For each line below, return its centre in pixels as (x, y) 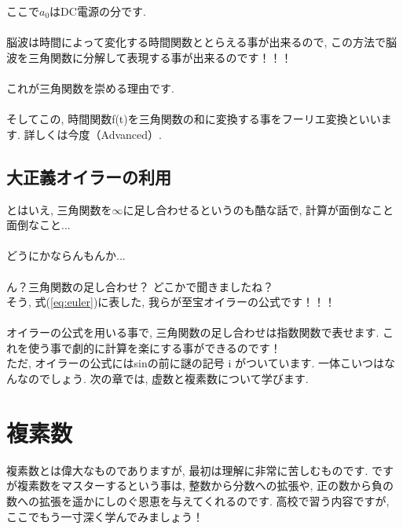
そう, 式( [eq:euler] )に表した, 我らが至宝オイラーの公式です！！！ (171, 302)
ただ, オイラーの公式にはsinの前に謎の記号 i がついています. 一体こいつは (196, 363)
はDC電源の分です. (98, 11)
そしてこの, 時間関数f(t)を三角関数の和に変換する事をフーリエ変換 (177, 119)
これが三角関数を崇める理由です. (90, 88)
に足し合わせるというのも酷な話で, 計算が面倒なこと (258, 209)
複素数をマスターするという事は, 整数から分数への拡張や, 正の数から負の (205, 485)
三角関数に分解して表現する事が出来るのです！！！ (160, 57)
